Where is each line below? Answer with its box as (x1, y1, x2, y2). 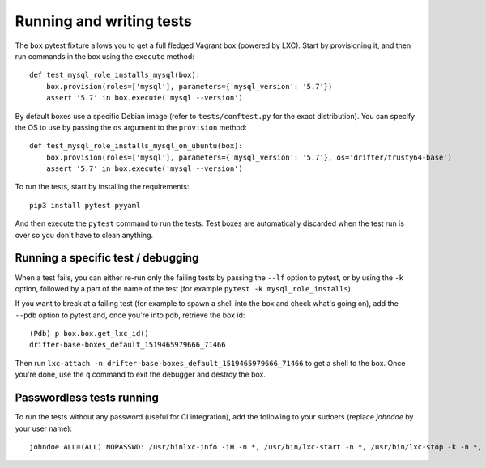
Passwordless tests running (15, 391, 160, 405)
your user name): (15, 423, 73, 433)
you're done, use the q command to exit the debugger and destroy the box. (15, 369, 266, 380)
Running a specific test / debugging (15, 251, 199, 265)
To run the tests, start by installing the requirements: (15, 182, 190, 192)
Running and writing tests (15, 12, 192, 30)
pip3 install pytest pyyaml (29, 201, 141, 210)
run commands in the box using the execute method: (15, 51, 194, 61)
